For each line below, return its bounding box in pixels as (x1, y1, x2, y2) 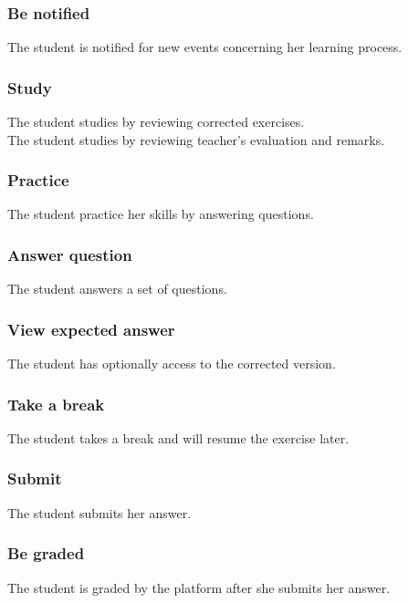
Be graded (7, 542, 85, 565)
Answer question (7, 243, 132, 265)
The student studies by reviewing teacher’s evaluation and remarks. (7, 130, 385, 149)
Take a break (7, 392, 105, 415)
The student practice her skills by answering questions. (7, 204, 314, 224)
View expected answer (7, 317, 175, 340)
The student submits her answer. (7, 503, 192, 522)
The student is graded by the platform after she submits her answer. (7, 577, 391, 597)
